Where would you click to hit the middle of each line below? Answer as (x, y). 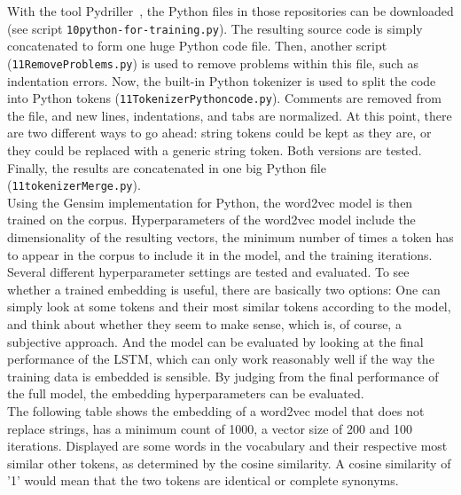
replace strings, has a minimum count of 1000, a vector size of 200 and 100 (210, 428)
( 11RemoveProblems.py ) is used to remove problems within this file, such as (213, 63)
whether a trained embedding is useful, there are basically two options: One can (224, 289)
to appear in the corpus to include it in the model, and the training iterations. (220, 254)
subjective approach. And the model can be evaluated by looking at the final (215, 341)
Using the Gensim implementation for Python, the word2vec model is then (210, 202)
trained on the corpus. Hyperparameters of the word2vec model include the (211, 220)
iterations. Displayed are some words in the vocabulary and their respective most (227, 446)
